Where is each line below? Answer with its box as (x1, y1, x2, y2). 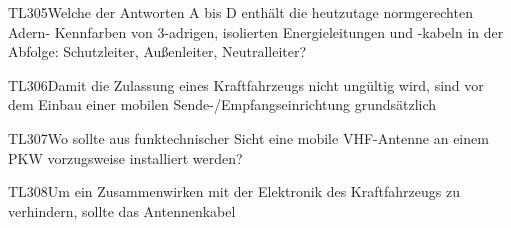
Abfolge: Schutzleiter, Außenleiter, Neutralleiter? (8, 41, 307, 62)
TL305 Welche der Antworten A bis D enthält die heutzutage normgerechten (8, 2, 473, 22)
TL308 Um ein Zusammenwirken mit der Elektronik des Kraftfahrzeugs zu (8, 181, 460, 202)
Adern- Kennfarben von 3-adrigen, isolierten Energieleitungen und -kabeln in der (8, 21, 504, 42)
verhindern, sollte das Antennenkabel (8, 200, 236, 221)
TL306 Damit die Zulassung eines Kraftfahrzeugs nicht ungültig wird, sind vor (8, 74, 484, 95)
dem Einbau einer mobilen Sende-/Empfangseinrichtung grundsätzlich (8, 94, 437, 115)
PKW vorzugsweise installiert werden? (8, 147, 243, 168)
